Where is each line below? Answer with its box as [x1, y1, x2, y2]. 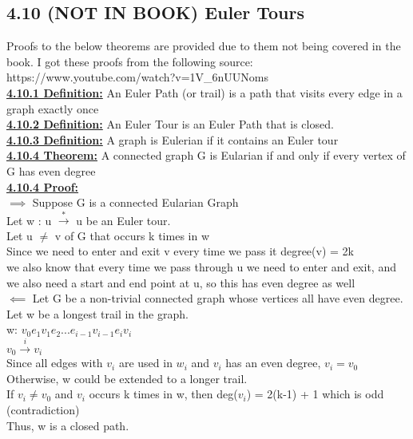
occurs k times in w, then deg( [89, 386, 238, 402]
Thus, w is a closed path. [6, 417, 129, 433]
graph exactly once [6, 100, 99, 117]
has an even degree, [225, 354, 321, 371]
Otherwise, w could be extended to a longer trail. [6, 370, 248, 386]
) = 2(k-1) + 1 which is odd [246, 386, 384, 402]
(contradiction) [6, 401, 80, 418]
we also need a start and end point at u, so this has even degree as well [6, 274, 355, 291]
